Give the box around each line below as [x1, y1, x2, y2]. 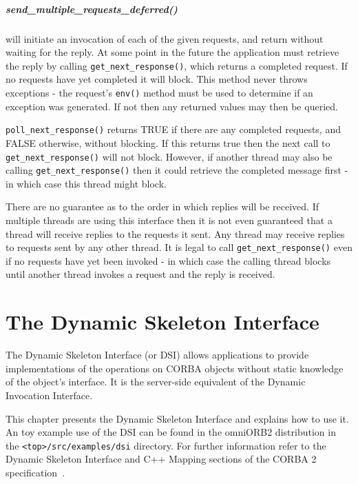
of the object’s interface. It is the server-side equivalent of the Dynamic [6, 374, 306, 389]
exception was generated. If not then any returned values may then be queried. [6, 99, 338, 113]
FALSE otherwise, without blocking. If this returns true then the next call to [6, 135, 330, 150]
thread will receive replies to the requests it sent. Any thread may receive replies [6, 226, 345, 241]
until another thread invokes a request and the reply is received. [6, 267, 275, 281]
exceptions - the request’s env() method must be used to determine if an [6, 85, 313, 99]
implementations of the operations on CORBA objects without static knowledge [6, 361, 344, 375]
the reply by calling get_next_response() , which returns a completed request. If [6, 58, 348, 72]
